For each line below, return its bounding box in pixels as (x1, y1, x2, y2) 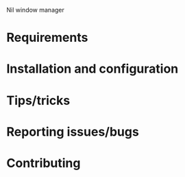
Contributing (6, 155, 81, 171)
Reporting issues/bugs (6, 123, 140, 139)
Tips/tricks (6, 93, 71, 108)
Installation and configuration (6, 61, 179, 77)
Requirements (6, 30, 88, 45)
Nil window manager (6, 6, 64, 14)
